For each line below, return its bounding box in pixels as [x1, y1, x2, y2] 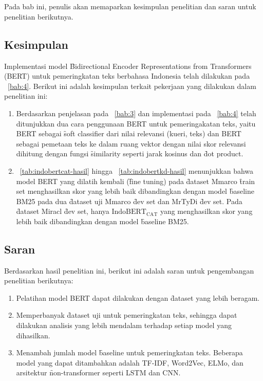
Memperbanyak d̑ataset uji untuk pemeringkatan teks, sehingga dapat [16, 310, 237, 320]
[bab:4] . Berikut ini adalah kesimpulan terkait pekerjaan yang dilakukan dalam [8, 80, 256, 91]
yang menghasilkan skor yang [160, 206, 253, 216]
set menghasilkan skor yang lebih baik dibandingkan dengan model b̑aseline [16, 186, 254, 196]
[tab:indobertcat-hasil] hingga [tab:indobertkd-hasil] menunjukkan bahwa [20, 165, 254, 176]
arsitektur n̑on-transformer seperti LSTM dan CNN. [16, 367, 181, 378]
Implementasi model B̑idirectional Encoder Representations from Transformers [4, 60, 252, 71]
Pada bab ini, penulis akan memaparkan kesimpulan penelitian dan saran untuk [4, 1, 256, 12]
